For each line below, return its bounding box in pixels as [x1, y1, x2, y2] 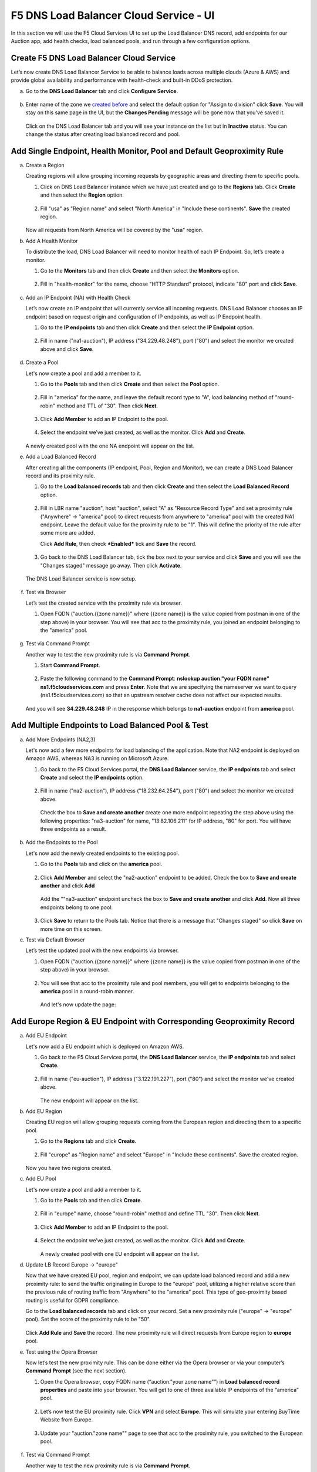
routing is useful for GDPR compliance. [25, 1297, 120, 1304]
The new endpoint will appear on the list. [40, 1097, 139, 1104]
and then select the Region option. [40, 191, 124, 198]
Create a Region [25, 162, 65, 169]
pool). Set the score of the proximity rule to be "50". [25, 1316, 151, 1323]
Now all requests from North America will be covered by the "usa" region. [25, 227, 204, 234]
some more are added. [40, 529, 95, 536]
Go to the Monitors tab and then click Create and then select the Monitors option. [40, 267, 240, 274]
